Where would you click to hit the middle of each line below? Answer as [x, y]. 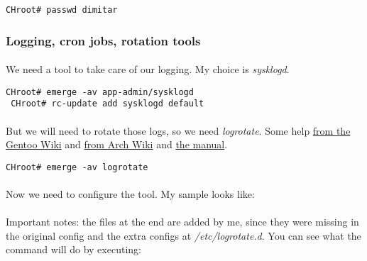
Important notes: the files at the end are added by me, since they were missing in [182, 222]
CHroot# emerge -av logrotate [77, 167]
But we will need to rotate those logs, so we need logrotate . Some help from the [178, 130]
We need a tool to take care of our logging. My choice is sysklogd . [148, 69]
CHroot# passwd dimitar [62, 10]
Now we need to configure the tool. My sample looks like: [130, 194]
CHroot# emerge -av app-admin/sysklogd [100, 92]
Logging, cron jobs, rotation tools [103, 40]
